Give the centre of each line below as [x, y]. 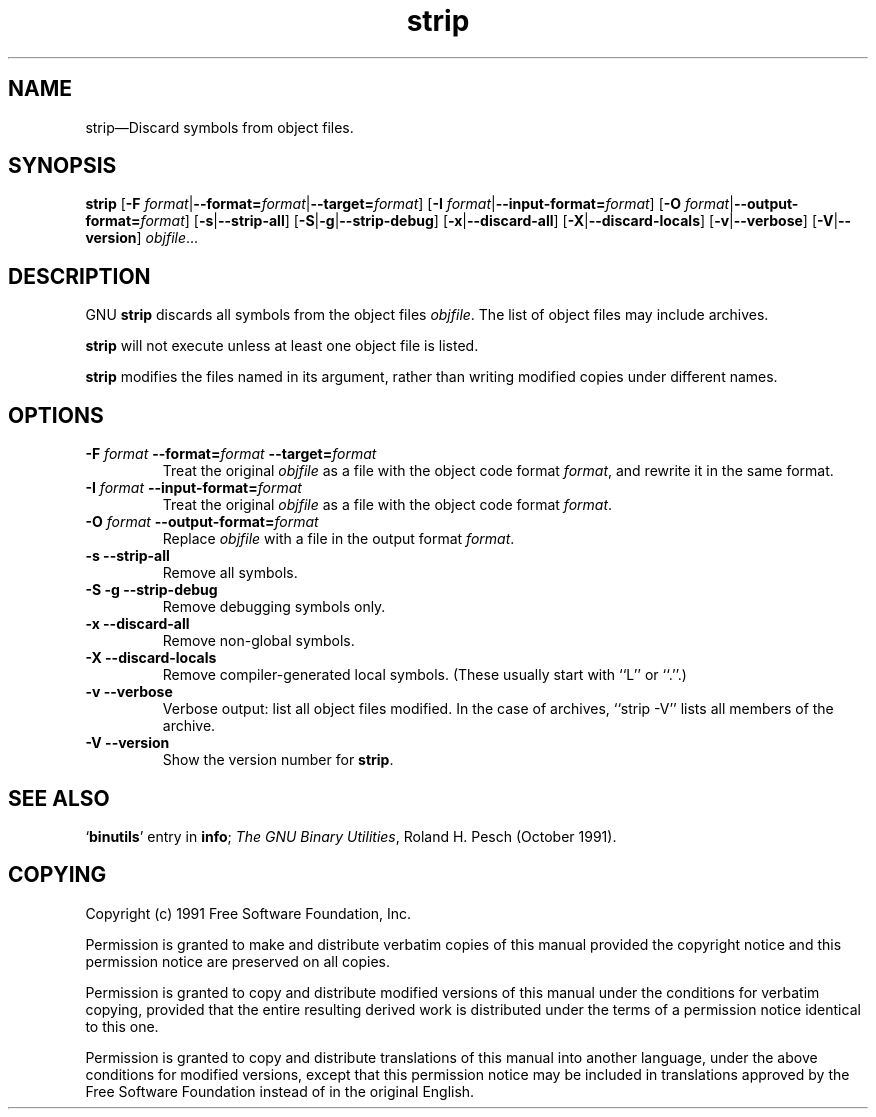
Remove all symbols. [230, 573]
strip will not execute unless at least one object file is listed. [282, 346]
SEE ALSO [59, 798]
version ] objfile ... [142, 238]
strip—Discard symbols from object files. [219, 127]
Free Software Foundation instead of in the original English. [280, 1091]
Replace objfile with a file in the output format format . [338, 539]
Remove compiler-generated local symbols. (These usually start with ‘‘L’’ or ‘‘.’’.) [424, 675]
